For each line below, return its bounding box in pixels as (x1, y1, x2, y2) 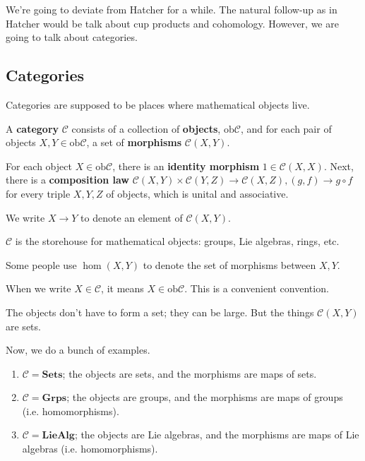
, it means (101, 281, 144, 296)
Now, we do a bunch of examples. (6, 342, 150, 357)
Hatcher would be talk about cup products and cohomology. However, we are (6, 16, 339, 30)
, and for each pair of (240, 121, 332, 136)
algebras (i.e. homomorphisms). (22, 441, 158, 456)
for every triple (6, 186, 71, 200)
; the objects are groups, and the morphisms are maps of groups (66, 390, 343, 405)
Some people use (6, 257, 77, 272)
